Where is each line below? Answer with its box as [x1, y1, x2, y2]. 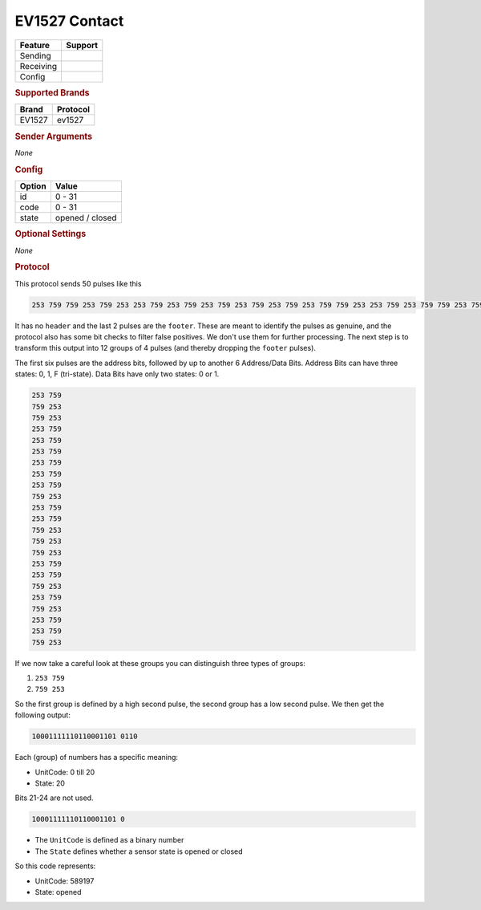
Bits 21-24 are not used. [14, 793, 94, 802]
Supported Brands [14, 87, 90, 98]
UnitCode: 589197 [34, 875, 95, 886]
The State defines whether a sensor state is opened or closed [34, 847, 244, 856]
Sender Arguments [14, 131, 92, 142]
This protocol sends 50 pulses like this [14, 278, 142, 288]
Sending [19, 50, 51, 61]
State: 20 [34, 778, 66, 788]
